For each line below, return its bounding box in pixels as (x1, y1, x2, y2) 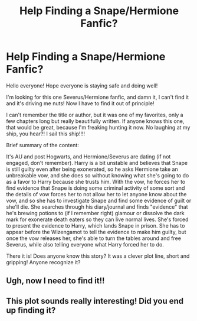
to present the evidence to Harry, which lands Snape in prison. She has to (6, 222, 185, 229)
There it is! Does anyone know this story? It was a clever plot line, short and (6, 252, 190, 260)
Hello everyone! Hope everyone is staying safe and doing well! (6, 82, 158, 89)
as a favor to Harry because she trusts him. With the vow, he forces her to (6, 178, 186, 185)
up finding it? (6, 305, 56, 315)
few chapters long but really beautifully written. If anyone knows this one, (6, 117, 185, 125)
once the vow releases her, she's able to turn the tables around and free (6, 235, 182, 242)
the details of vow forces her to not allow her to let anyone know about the (6, 190, 187, 197)
